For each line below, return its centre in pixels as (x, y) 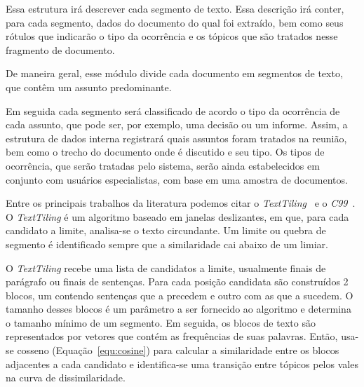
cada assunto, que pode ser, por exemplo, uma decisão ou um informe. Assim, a (177, 124)
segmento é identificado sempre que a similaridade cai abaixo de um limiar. (167, 244)
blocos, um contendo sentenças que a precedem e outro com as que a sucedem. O (180, 295)
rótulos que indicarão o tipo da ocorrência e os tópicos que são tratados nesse (172, 36)
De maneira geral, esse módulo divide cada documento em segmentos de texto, (174, 73)
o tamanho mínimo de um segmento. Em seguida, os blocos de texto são (161, 322)
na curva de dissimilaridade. (66, 378)
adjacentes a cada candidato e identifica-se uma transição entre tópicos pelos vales (182, 364)
